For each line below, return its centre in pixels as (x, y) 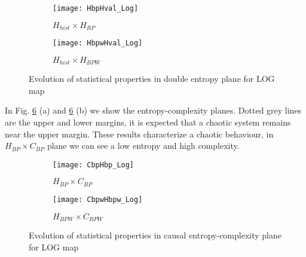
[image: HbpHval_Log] (96, 8)
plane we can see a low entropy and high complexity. (143, 146)
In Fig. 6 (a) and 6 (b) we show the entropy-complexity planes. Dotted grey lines (153, 110)
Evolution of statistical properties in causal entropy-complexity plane (155, 235)
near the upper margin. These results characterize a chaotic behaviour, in (139, 134)
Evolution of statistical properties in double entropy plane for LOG (152, 79)
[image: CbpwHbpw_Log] (98, 199)
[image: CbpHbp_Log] (94, 165)
